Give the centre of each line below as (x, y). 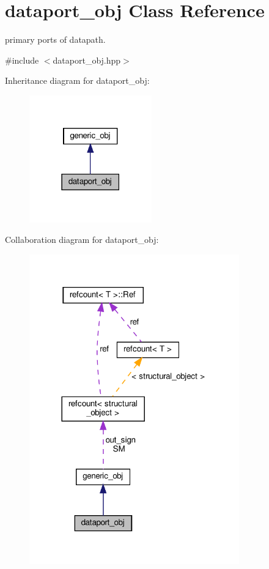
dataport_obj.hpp (87, 60)
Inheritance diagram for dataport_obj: (77, 80)
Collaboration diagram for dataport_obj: (82, 240)
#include (22, 60)
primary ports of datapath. (55, 39)
